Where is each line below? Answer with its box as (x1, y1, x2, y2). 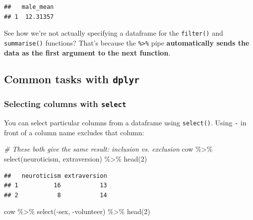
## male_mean (4, 3, 54, 10)
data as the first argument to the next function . (4, 47, 171, 57)
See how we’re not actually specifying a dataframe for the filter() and (4, 28, 223, 38)
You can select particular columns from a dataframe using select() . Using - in (4, 117, 247, 128)
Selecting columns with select (4, 98, 126, 110)
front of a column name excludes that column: (4, 127, 144, 137)
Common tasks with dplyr (4, 71, 139, 87)
